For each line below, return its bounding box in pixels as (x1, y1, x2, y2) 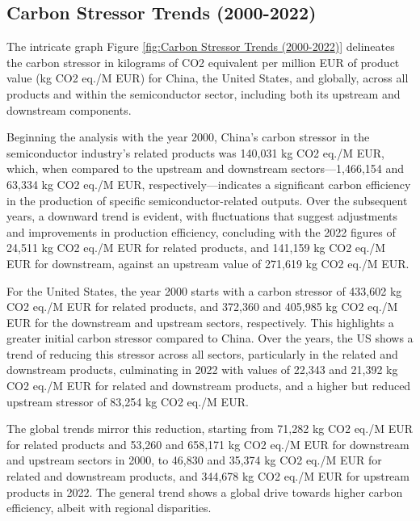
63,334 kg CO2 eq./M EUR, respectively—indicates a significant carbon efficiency (6, 175, 411, 192)
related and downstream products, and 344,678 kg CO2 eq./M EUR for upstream (6, 468, 409, 485)
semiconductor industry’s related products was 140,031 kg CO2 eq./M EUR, (6, 144, 384, 161)
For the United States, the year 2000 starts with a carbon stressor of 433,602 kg (6, 282, 402, 299)
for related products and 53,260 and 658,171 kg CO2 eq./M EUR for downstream (6, 435, 409, 452)
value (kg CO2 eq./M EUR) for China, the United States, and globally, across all (6, 69, 409, 86)
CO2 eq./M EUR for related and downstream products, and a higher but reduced (6, 377, 411, 394)
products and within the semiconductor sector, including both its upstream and (6, 85, 401, 102)
